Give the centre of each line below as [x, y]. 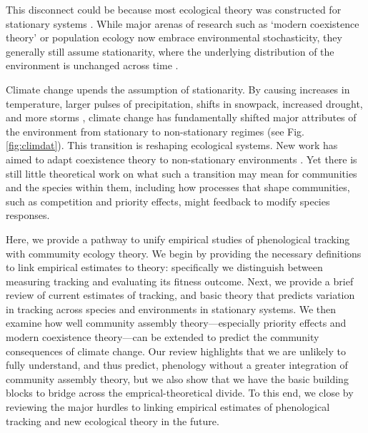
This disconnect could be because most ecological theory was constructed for [174, 9]
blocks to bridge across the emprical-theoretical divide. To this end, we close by [180, 393]
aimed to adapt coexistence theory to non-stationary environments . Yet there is [181, 159]
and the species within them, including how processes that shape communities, [178, 187]
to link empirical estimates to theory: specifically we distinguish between [164, 267]
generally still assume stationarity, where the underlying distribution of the [170, 51]
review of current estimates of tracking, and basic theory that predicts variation [180, 295]
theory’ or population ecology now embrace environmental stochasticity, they [174, 37]
